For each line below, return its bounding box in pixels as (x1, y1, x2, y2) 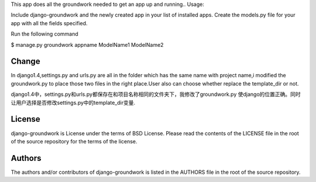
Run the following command (11, 30, 78, 37)
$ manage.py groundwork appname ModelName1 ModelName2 (11, 41, 164, 48)
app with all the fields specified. (11, 19, 88, 26)
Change (11, 56, 40, 67)
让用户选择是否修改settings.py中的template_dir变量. (11, 99, 136, 106)
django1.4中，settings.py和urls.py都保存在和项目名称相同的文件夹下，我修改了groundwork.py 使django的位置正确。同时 (11, 91, 301, 98)
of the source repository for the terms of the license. (11, 138, 138, 145)
